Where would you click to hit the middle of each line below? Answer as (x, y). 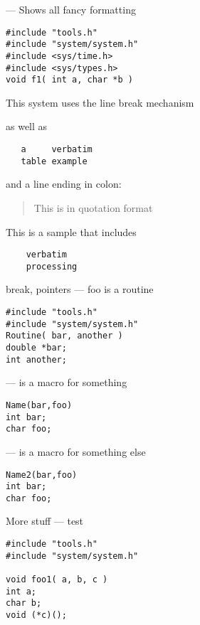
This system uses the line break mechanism (100, 102)
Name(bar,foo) (39, 405)
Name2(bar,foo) (42, 475)
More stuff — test (45, 521)
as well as (27, 126)
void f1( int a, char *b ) (69, 80)
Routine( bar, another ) (64, 336)
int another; (36, 359)
